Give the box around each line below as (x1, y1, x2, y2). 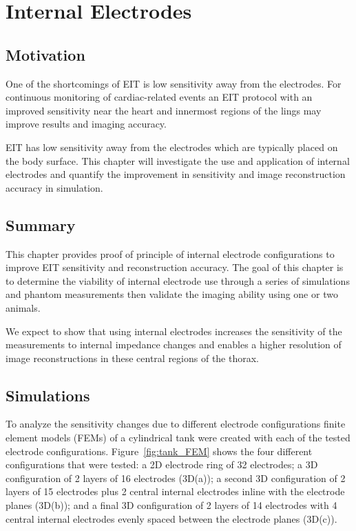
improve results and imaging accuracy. (6, 117, 167, 131)
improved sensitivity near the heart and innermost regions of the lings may (6, 103, 322, 117)
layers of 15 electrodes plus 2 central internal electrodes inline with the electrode (6, 484, 345, 499)
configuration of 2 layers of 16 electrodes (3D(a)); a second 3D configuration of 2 (6, 470, 346, 485)
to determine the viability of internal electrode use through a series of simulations (6, 273, 350, 288)
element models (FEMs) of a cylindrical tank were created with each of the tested (6, 430, 350, 445)
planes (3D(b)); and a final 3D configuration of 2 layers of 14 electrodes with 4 (6, 498, 337, 512)
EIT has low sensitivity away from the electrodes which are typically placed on (6, 139, 338, 154)
